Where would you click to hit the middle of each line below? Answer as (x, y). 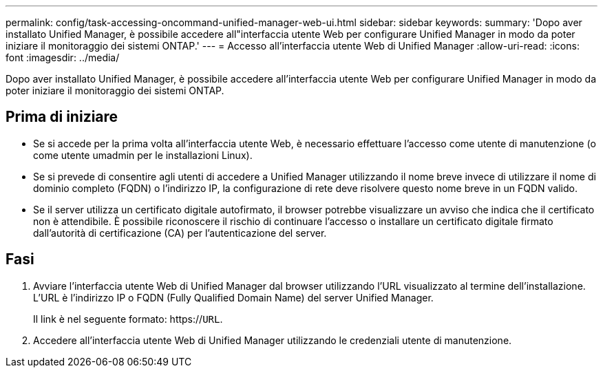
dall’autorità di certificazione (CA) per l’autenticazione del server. (180, 233)
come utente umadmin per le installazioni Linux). (143, 155)
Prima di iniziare (62, 117)
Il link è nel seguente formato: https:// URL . (128, 319)
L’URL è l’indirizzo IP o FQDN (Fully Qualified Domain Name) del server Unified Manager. (233, 297)
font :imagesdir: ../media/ (63, 57)
